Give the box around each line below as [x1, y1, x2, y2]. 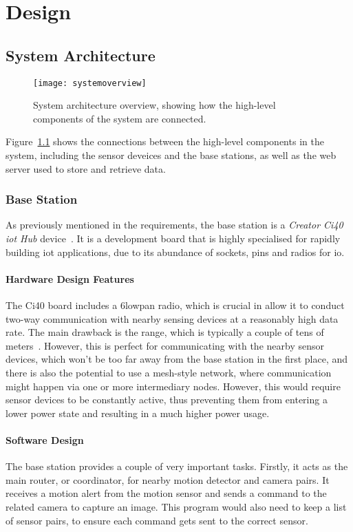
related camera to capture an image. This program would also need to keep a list [6, 499, 347, 513]
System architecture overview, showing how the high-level [33, 98, 276, 112]
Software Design [6, 432, 84, 447]
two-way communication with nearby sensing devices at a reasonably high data [6, 311, 339, 326]
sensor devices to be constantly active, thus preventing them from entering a [6, 392, 328, 407]
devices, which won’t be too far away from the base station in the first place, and [6, 352, 348, 366]
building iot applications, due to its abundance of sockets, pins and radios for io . [6, 244, 345, 259]
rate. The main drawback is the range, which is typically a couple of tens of [6, 325, 324, 339]
